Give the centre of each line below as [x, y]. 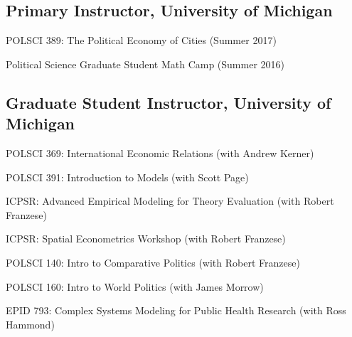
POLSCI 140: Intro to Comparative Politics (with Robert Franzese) [153, 262]
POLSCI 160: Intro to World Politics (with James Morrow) [135, 286]
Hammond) [30, 324]
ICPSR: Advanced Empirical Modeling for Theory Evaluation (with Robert [170, 201]
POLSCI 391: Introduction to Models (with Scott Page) [127, 177]
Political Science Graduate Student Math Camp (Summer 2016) [145, 64]
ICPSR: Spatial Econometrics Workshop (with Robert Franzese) [146, 239]
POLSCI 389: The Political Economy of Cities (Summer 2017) [141, 40]
